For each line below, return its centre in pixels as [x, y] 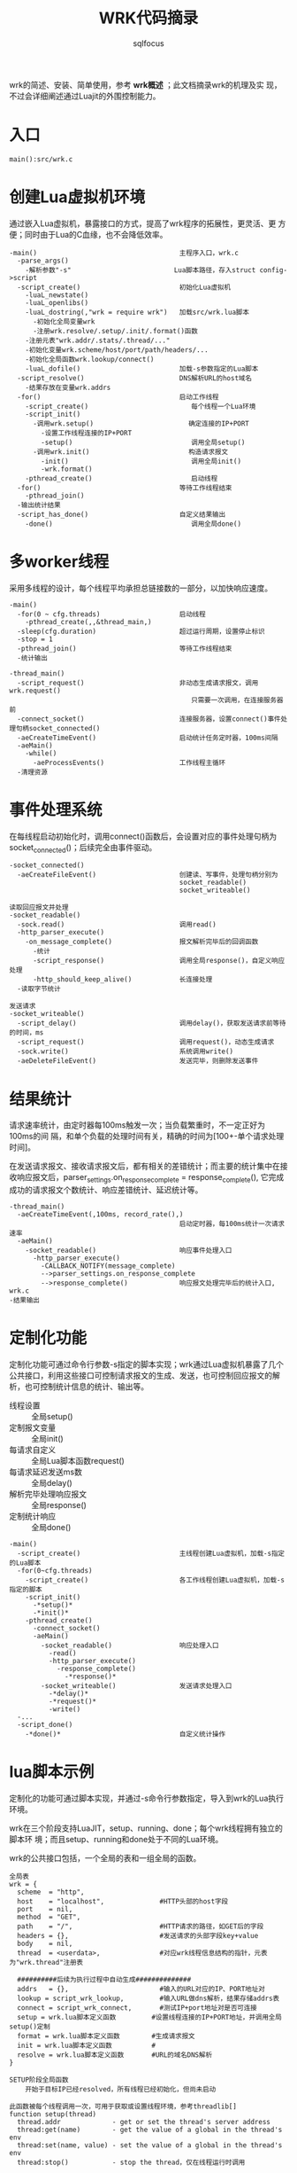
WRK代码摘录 [148, 18]
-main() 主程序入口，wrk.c [124, 253]
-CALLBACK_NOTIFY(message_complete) [108, 1266]
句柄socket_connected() [58, 728]
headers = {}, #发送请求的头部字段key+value [138, 1936]
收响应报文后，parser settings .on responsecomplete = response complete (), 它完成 [147, 1178]
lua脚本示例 [52, 1772]
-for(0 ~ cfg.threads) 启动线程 [111, 614]
